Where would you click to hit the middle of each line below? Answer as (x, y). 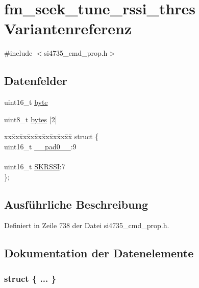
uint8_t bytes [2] (31, 119)
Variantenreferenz (68, 28)
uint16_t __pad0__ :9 (40, 146)
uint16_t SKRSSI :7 (35, 167)
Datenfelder (36, 81)
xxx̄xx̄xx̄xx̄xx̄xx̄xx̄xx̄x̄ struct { (52, 136)
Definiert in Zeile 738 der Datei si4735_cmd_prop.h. (87, 225)
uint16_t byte (26, 102)
